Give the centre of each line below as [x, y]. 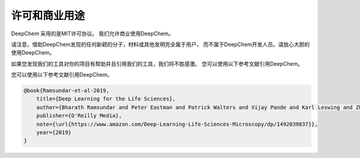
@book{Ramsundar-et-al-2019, [67, 91]
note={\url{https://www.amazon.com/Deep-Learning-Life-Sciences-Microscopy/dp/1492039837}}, [177, 124]
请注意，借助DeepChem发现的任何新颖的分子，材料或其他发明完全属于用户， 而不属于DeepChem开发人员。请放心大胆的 [160, 44]
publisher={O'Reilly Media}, [79, 116]
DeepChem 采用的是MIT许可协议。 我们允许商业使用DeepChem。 [92, 34]
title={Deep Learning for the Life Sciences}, [106, 99]
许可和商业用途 [48, 16]
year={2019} [54, 133]
